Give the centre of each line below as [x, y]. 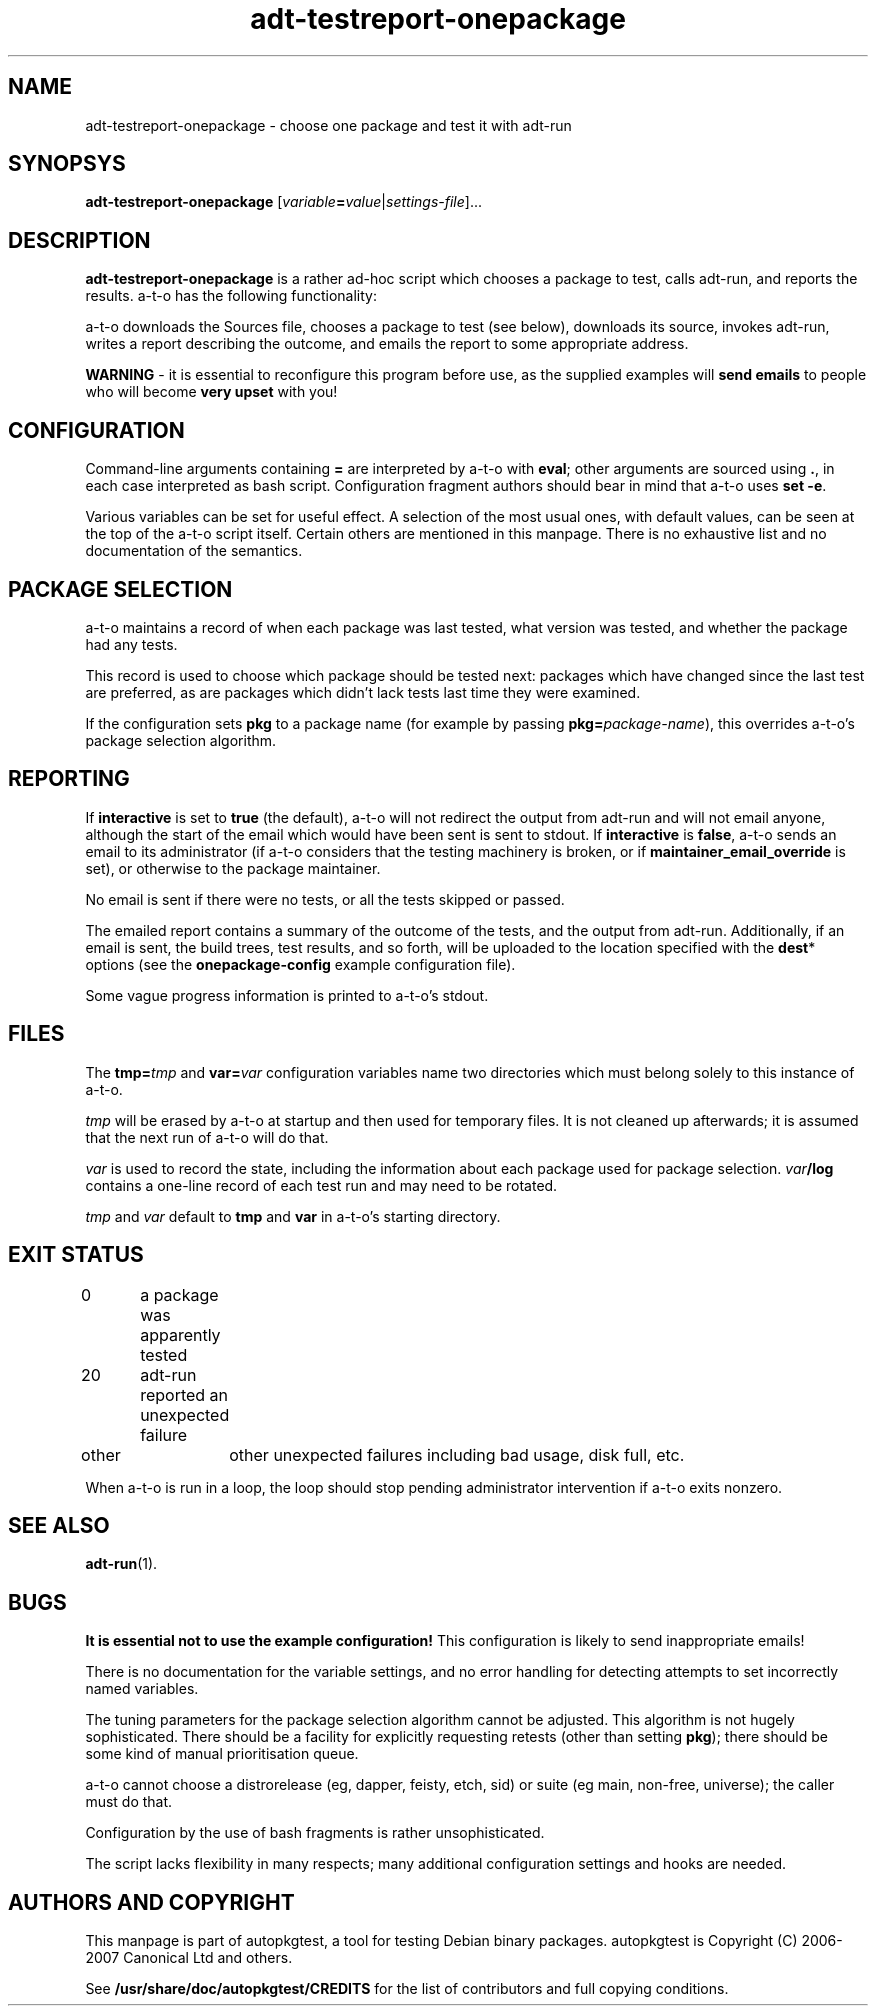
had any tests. [131, 644]
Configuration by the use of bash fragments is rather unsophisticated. [315, 1833]
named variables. [142, 1689]
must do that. [129, 1802]
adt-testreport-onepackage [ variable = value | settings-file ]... [284, 202]
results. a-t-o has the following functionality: [231, 296]
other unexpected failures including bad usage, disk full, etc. [457, 1454]
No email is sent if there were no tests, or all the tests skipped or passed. [325, 899]
